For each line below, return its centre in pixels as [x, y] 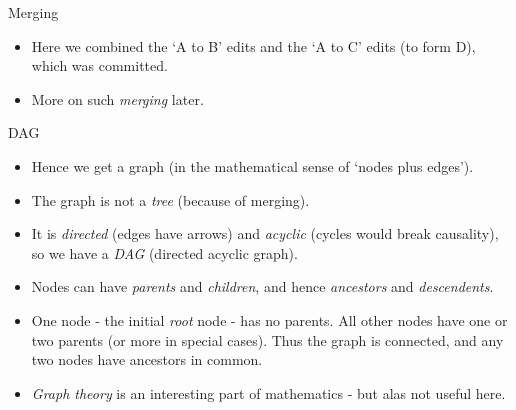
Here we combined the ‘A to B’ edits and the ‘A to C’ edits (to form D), [253, 45]
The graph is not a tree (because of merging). [170, 199]
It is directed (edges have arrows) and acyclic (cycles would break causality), [265, 233]
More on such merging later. [117, 98]
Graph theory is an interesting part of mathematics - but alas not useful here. [268, 392]
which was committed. [99, 65]
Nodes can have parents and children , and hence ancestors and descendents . [262, 286]
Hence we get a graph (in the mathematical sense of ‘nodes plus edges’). [252, 165]
